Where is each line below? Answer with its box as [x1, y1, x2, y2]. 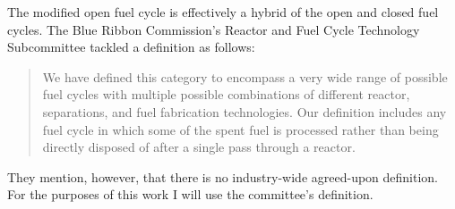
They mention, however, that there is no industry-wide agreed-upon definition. [7, 167, 439, 186]
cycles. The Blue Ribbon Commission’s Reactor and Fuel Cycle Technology [7, 20, 420, 38]
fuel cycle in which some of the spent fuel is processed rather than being [42, 120, 439, 138]
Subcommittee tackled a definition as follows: [7, 38, 255, 56]
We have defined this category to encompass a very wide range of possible [42, 67, 448, 86]
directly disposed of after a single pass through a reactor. [42, 138, 356, 156]
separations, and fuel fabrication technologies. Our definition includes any [42, 102, 447, 121]
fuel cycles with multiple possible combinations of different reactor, [42, 85, 410, 104]
